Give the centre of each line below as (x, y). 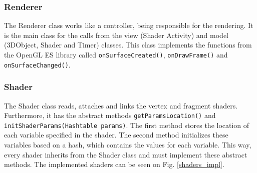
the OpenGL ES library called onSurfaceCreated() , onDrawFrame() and (116, 54)
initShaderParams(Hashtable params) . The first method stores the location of (127, 125)
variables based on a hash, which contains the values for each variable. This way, (128, 145)
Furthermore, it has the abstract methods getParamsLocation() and (110, 115)
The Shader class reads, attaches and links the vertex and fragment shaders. (121, 105)
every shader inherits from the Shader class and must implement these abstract (126, 154)
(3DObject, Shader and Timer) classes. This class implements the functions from (128, 45)
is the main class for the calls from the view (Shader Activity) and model (116, 35)
